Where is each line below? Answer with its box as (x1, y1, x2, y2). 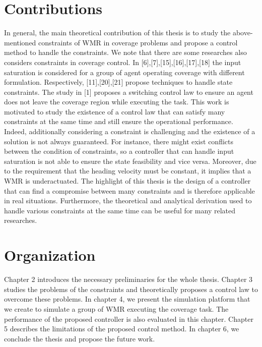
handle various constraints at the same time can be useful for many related (4, 205, 236, 215)
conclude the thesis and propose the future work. (4, 333, 155, 343)
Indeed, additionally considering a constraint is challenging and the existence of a (4, 126, 255, 137)
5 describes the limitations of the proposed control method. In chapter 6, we (4, 323, 239, 334)
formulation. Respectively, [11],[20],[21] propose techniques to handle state (4, 77, 233, 87)
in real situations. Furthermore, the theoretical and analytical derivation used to (4, 195, 252, 206)
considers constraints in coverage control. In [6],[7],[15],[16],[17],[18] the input (4, 56, 241, 67)
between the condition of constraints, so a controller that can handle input (4, 146, 234, 156)
